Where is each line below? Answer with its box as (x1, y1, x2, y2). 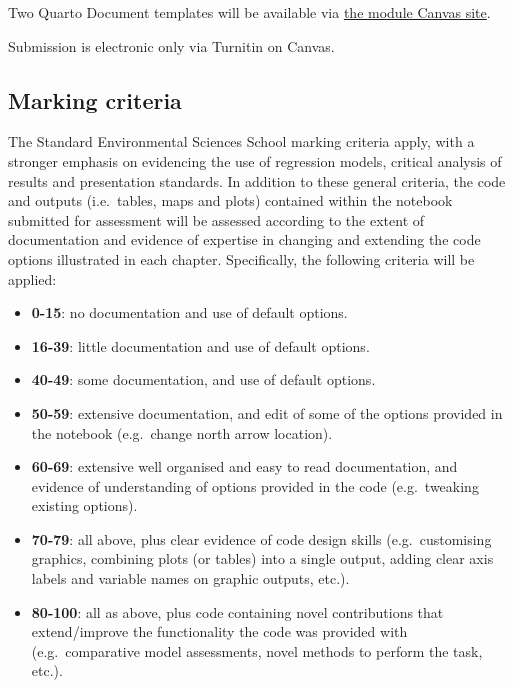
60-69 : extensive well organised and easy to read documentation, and (31, 456, 458, 477)
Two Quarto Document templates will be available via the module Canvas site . (8, 2, 491, 22)
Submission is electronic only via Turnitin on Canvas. (8, 35, 335, 56)
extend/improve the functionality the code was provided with (31, 621, 408, 642)
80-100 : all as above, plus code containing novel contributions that (31, 601, 444, 622)
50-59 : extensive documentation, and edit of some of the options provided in (31, 402, 503, 423)
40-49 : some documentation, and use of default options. (31, 369, 376, 390)
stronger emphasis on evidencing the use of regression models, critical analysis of (8, 150, 502, 171)
